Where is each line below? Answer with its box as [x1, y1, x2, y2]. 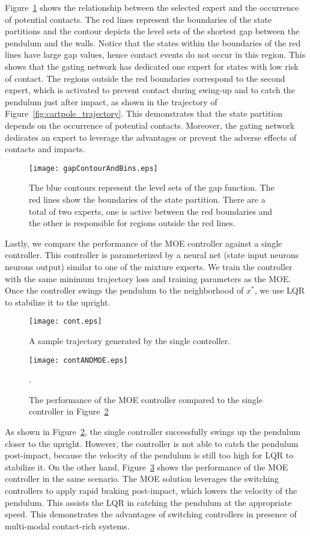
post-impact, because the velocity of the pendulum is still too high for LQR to [5, 449, 294, 461]
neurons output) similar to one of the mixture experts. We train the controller [5, 260, 293, 273]
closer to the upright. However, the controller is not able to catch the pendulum [5, 437, 299, 449]
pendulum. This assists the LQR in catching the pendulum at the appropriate [5, 496, 292, 508]
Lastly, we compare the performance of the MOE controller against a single [5, 236, 282, 249]
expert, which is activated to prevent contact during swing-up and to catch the [5, 84, 295, 96]
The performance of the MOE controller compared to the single [29, 393, 263, 405]
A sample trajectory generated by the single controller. [29, 334, 231, 347]
